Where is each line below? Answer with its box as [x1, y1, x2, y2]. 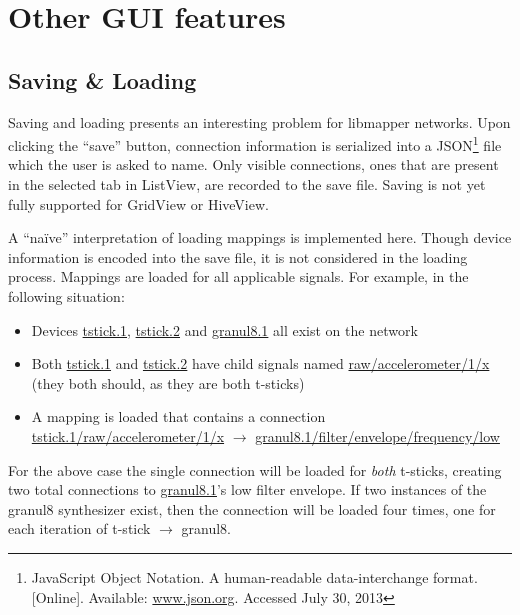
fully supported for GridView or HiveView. [8, 193, 269, 214]
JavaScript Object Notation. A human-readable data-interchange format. [31, 566, 478, 587]
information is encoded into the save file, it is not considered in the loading [8, 246, 468, 267]
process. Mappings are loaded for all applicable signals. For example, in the [8, 266, 469, 287]
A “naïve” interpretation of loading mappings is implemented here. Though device [8, 227, 512, 248]
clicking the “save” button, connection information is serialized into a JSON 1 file [8, 132, 502, 155]
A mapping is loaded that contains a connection [31, 406, 326, 427]
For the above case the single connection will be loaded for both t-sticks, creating [8, 459, 502, 480]
